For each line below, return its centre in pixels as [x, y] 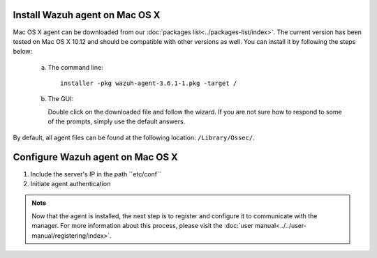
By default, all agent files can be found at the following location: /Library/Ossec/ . [134, 137]
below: [23, 52]
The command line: [76, 67]
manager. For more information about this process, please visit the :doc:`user [143, 226]
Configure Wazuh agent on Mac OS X [95, 157]
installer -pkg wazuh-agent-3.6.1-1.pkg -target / [149, 83]
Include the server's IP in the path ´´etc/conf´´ [96, 174]
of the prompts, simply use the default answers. [117, 121]
